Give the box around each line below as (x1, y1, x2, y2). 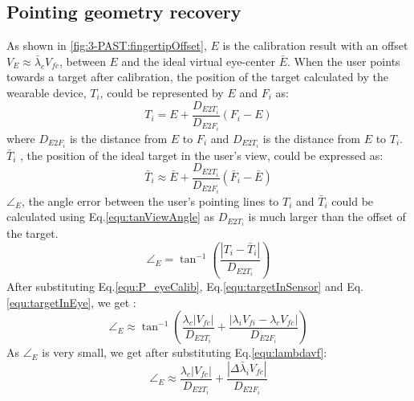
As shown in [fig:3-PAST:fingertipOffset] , (6, 37, 207, 54)
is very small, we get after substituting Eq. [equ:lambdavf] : (42, 344, 327, 361)
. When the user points (287, 52, 400, 69)
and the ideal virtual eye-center (121, 52, 275, 69)
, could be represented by (99, 84, 224, 100)
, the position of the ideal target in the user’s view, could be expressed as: (20, 146, 384, 163)
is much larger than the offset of (248, 208, 406, 225)
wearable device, (6, 84, 87, 100)
